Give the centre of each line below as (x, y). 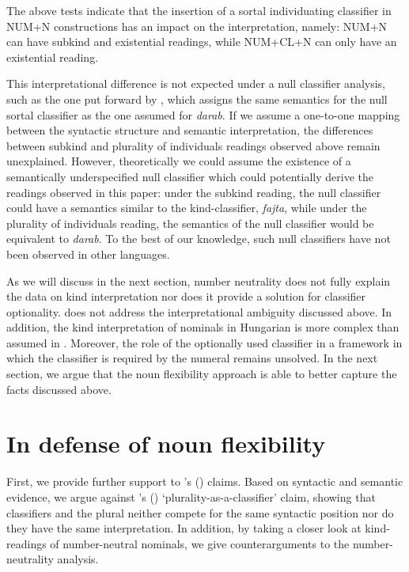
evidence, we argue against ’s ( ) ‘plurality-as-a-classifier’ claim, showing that (191, 496)
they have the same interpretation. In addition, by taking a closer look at (184, 528)
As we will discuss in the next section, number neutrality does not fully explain (199, 280)
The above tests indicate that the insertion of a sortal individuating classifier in (199, 10)
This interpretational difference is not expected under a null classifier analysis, (196, 83)
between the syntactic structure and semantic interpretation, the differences (190, 130)
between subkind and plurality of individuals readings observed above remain (193, 145)
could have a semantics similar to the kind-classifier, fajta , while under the (187, 208)
